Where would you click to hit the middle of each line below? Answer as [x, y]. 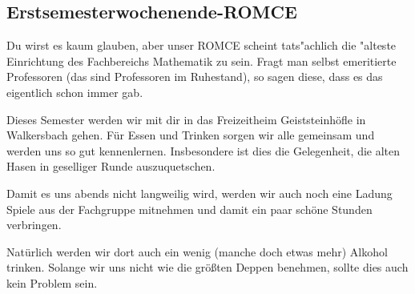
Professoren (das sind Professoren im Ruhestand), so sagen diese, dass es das [195, 77]
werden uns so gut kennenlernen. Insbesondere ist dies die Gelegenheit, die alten [203, 150]
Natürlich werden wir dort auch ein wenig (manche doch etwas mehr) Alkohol [197, 251]
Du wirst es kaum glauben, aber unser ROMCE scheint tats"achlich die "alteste [201, 45]
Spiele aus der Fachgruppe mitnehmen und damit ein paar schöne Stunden [189, 209]
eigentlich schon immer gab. [75, 92]
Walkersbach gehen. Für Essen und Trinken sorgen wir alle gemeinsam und [191, 135]
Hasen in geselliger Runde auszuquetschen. [111, 166]
